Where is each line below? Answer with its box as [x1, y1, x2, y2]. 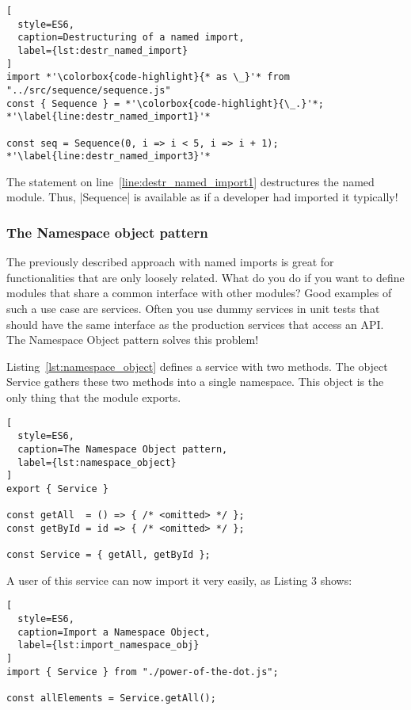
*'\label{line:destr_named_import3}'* [6, 151, 211, 162]
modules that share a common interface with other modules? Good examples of [6, 284, 392, 301]
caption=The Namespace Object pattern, [17, 443, 228, 455]
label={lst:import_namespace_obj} [17, 639, 200, 651]
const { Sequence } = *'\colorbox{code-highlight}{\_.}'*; [6, 97, 324, 109]
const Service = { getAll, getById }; [6, 549, 211, 561]
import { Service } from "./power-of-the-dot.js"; [6, 666, 279, 678]
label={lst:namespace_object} [17, 456, 177, 468]
